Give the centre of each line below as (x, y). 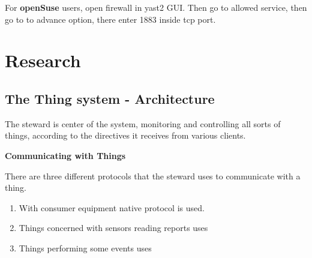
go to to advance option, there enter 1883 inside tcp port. (110, 19)
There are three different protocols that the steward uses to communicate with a (153, 175)
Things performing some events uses (85, 247)
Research (43, 60)
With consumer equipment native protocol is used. (112, 207)
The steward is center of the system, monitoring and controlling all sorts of (143, 123)
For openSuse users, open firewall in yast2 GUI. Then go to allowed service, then (156, 7)
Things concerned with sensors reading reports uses (113, 228)
